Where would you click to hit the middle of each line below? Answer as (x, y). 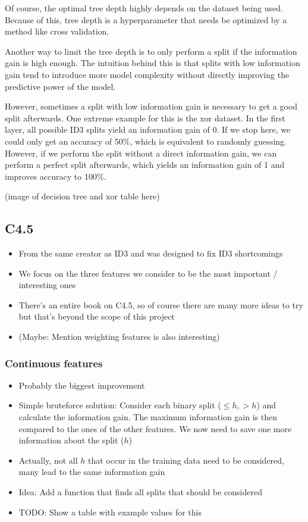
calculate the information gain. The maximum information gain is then (148, 417)
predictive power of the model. (60, 86)
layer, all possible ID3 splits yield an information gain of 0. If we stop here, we (148, 129)
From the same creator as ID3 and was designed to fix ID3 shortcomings (151, 253)
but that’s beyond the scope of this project (97, 316)
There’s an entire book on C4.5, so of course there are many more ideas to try (161, 304)
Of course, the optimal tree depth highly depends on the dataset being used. (144, 8)
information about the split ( (71, 440)
